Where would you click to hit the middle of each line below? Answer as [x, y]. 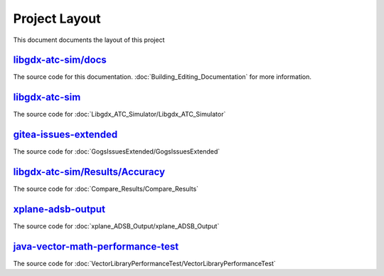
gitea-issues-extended [65, 135]
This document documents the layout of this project [89, 40]
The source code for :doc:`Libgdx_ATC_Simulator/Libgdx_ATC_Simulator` [119, 115]
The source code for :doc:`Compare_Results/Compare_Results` [106, 189]
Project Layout [57, 18]
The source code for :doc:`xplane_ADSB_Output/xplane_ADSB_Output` [116, 226]
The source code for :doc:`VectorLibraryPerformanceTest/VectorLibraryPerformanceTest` [145, 263]
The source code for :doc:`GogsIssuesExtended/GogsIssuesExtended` [117, 152]
